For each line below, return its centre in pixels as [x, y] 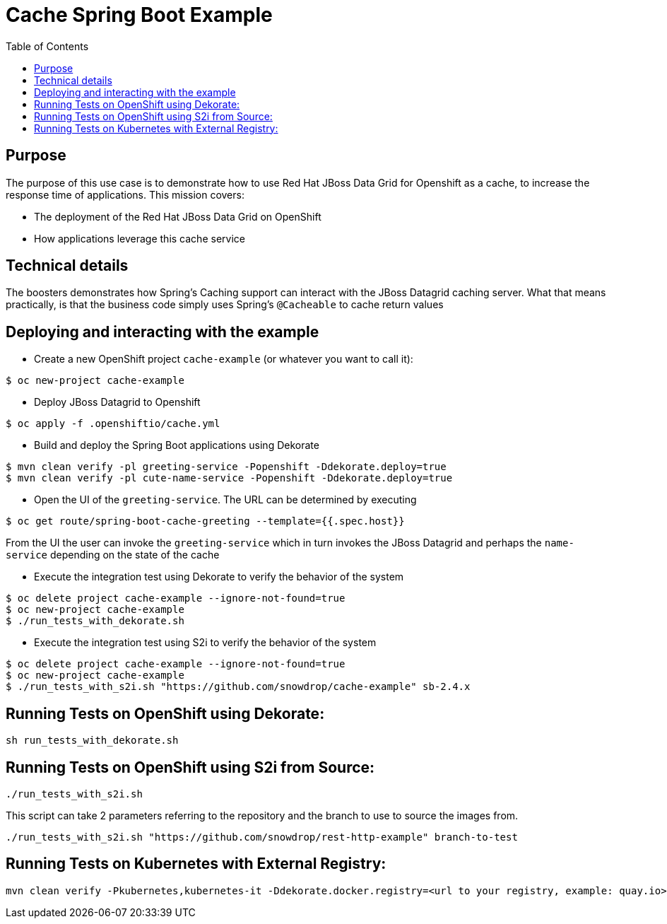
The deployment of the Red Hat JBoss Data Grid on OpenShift [178, 216]
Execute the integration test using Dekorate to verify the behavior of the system [219, 577]
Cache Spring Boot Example [139, 15]
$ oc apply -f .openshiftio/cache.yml [113, 424]
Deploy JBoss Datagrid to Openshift [117, 402]
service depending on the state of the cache [113, 555]
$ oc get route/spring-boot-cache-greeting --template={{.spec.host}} [205, 521]
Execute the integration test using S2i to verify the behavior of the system [205, 643]
